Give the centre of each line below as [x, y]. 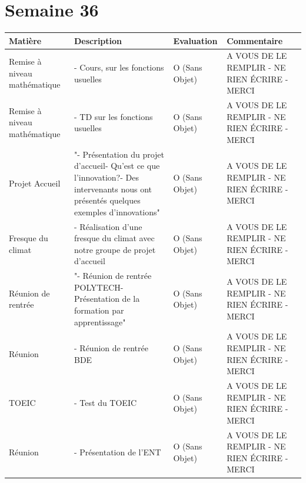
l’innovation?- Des [107, 177]
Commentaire [255, 40]
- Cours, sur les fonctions [119, 67]
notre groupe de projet [115, 249]
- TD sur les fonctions [114, 116]
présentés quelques [107, 200]
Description [98, 40]
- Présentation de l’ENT [118, 452]
